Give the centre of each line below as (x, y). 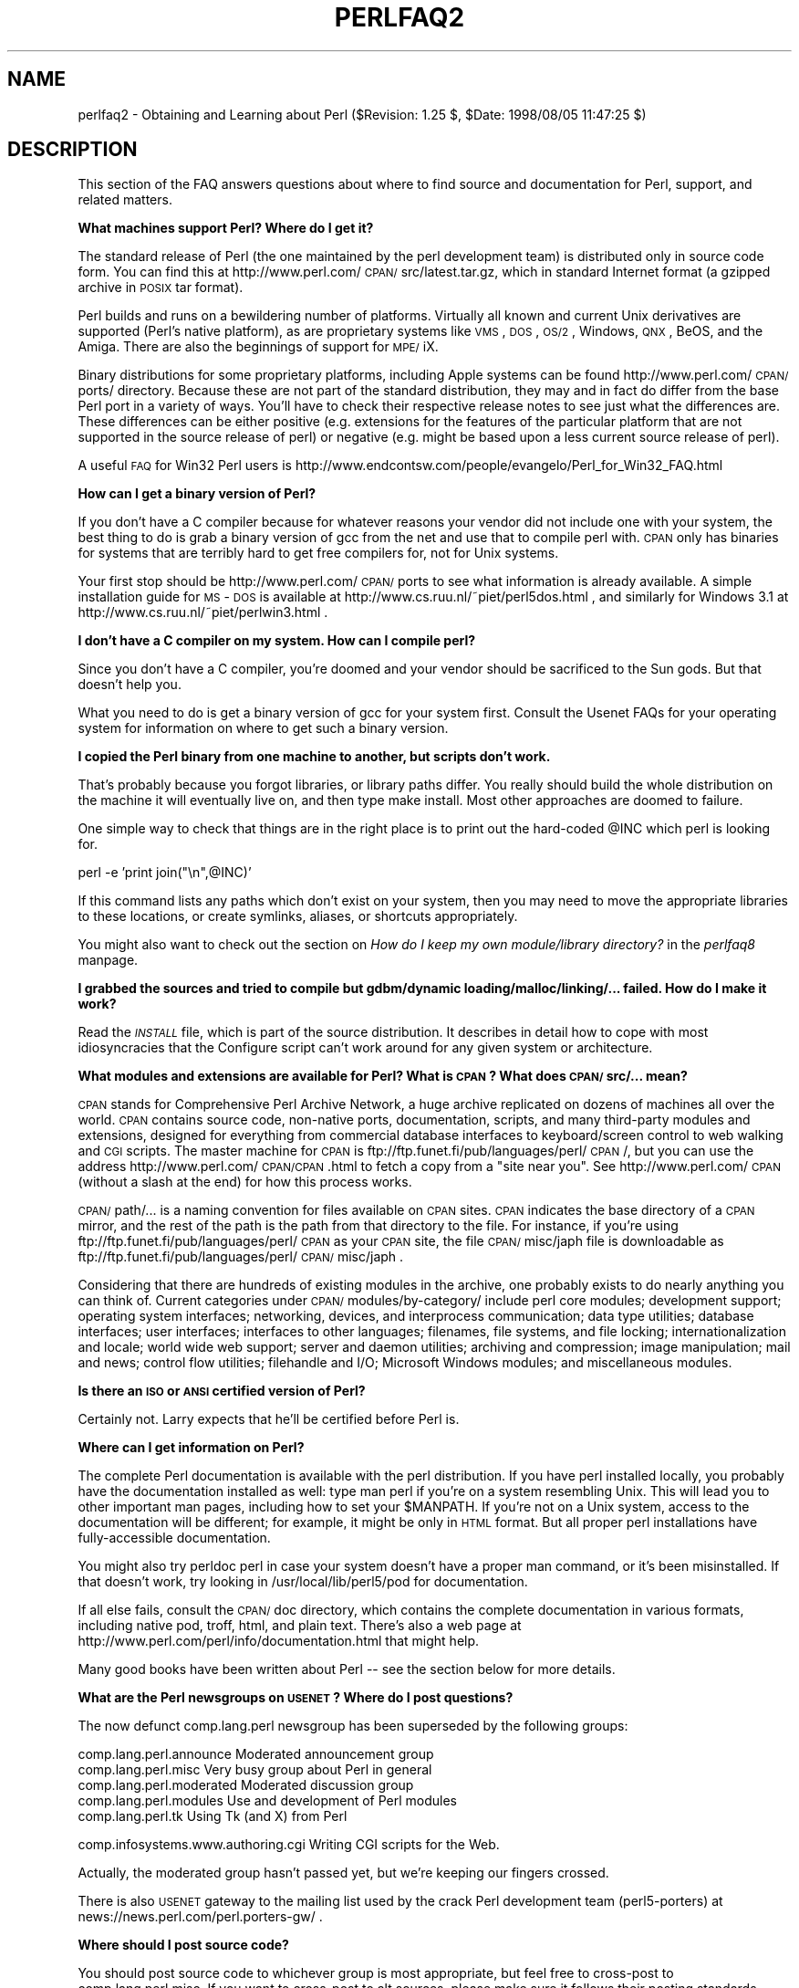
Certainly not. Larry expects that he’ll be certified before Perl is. (269, 1419)
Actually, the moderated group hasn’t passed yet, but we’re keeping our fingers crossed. (343, 1873)
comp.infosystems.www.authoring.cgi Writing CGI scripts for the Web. (289, 1845)
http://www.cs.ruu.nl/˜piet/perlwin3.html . (203, 612)
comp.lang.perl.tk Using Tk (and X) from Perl (213, 1816)
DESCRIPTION (73, 150)
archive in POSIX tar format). (161, 288)
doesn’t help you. (130, 685)
